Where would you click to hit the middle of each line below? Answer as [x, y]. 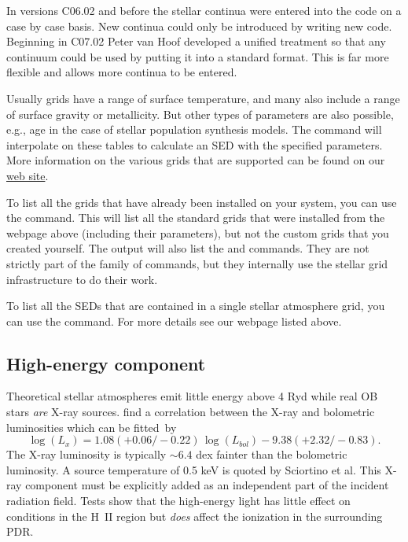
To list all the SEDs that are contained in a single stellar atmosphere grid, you [196, 306]
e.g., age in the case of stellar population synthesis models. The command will [194, 129]
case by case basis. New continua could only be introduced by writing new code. [199, 26]
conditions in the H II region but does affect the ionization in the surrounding [195, 516]
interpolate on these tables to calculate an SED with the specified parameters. [195, 144]
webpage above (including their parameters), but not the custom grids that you [198, 232]
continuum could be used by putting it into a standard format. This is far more [198, 56]
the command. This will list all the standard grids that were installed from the [196, 218]
